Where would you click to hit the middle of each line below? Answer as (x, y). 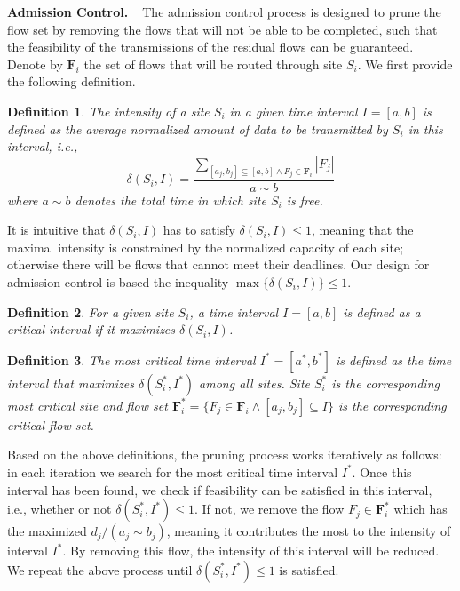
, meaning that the (363, 230)
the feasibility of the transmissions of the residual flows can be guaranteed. (210, 47)
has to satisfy (199, 230)
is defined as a (382, 311)
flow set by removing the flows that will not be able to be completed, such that (222, 29)
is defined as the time (393, 359)
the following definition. (71, 81)
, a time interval (234, 311)
